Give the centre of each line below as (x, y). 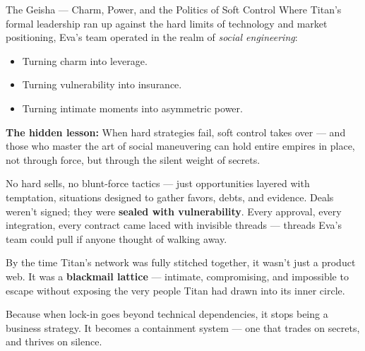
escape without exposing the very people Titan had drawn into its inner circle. (175, 290)
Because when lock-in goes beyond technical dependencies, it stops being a (167, 314)
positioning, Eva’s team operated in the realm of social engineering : (152, 37)
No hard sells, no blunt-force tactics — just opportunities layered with (158, 183)
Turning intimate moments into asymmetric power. (132, 108)
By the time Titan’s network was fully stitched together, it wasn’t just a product (181, 262)
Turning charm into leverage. (85, 60)
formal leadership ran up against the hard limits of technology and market (167, 23)
